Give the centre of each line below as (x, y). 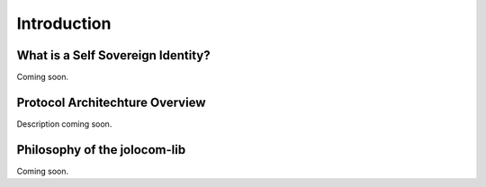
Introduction (64, 23)
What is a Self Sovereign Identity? (113, 55)
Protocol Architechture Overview (111, 102)
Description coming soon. (64, 124)
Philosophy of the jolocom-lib (101, 150)
